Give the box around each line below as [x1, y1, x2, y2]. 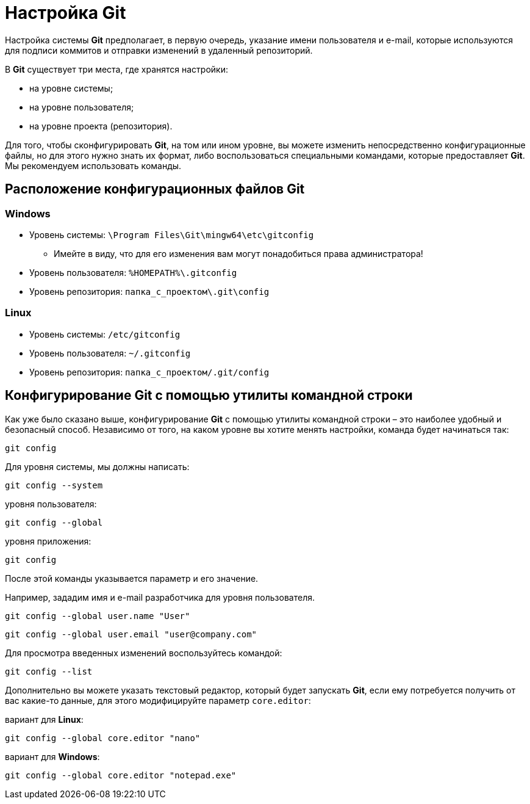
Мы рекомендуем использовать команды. [5, 160, 182, 171]
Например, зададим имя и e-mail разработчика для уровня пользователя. [5, 592, 315, 603]
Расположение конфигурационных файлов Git [5, 181, 305, 197]
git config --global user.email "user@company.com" [5, 629, 257, 639]
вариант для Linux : [5, 714, 84, 725]
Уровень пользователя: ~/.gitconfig [29, 347, 191, 358]
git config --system [5, 480, 103, 490]
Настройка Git [5, 2, 126, 23]
